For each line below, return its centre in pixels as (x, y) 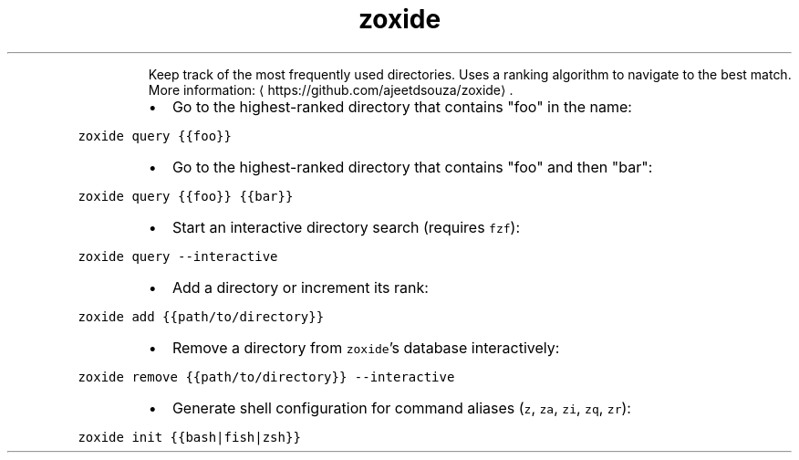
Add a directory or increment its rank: (300, 287)
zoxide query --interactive (178, 256)
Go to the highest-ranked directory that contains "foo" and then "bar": (412, 167)
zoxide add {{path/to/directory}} (201, 316)
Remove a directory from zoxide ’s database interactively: (366, 347)
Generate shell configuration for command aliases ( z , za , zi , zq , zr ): (401, 408)
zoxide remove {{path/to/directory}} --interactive (266, 376)
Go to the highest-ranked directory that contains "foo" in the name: (402, 106)
